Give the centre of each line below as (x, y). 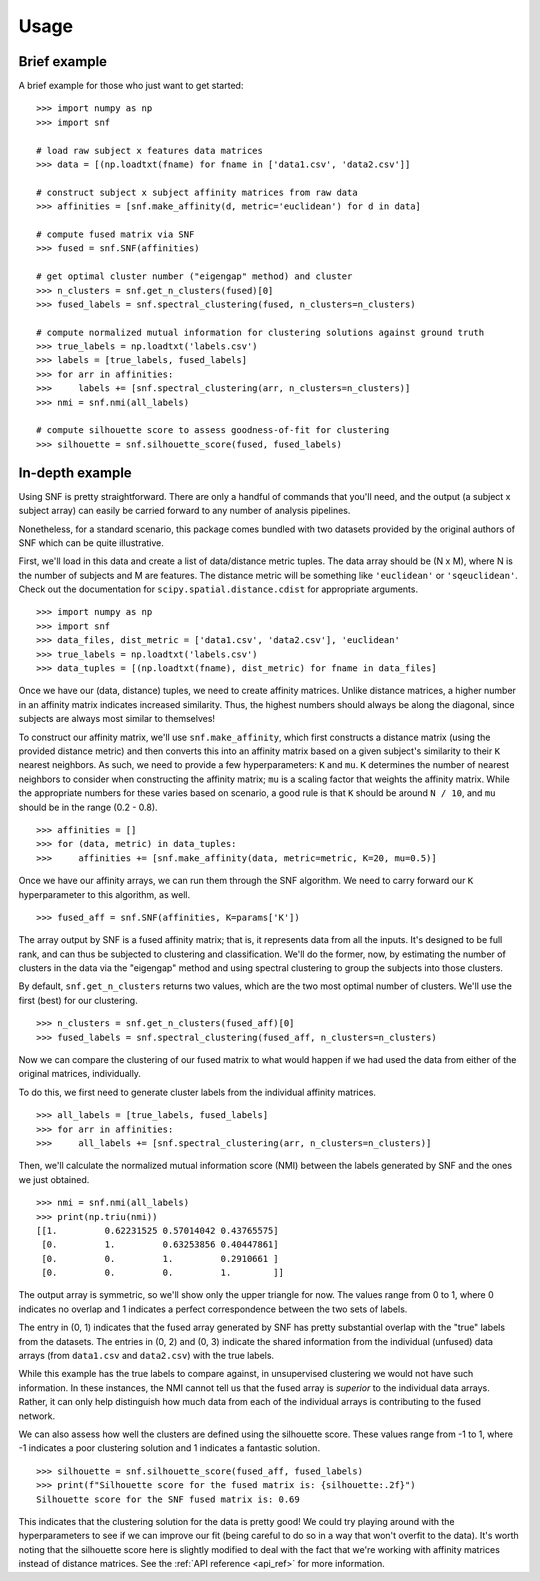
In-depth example (75, 472)
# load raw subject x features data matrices (150, 150)
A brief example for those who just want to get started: (131, 86)
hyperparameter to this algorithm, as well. (104, 894)
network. (37, 1416)
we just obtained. (54, 1179)
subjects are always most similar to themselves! (116, 719)
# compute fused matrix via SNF (115, 234)
